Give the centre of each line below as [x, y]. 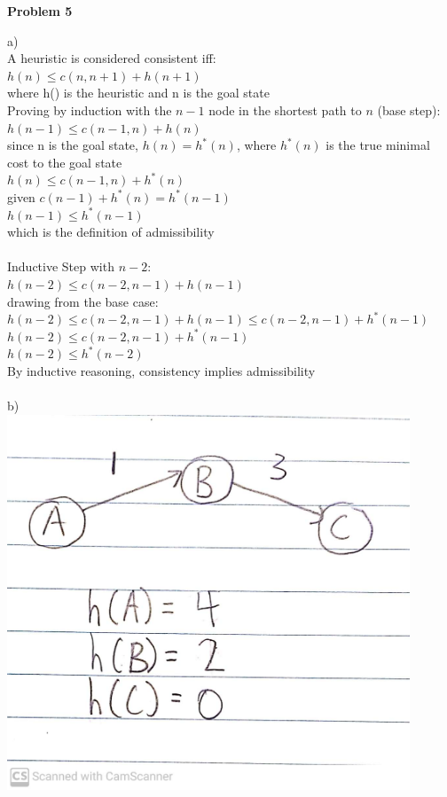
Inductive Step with [61, 266]
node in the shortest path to [285, 109]
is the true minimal [378, 145]
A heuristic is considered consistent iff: [112, 58]
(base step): [409, 109]
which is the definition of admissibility [111, 232]
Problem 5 [40, 11]
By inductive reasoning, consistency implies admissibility [161, 370]
